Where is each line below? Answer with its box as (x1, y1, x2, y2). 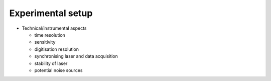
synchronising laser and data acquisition (34, 53, 118, 59)
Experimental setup (9, 8, 93, 19)
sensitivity (34, 39, 56, 45)
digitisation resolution (34, 46, 79, 52)
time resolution (34, 32, 65, 38)
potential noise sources (34, 67, 83, 73)
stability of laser (34, 60, 68, 66)
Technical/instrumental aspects (22, 25, 87, 31)
